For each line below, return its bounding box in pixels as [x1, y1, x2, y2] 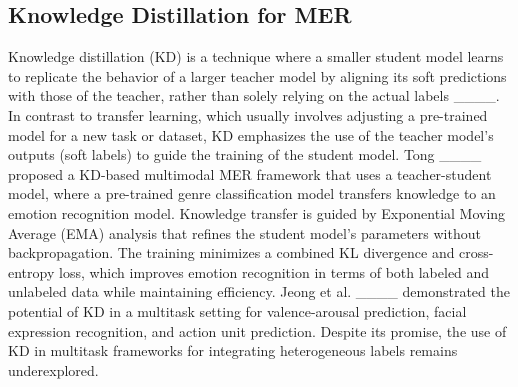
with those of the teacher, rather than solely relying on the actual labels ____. [8, 85, 500, 106]
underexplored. [8, 359, 99, 380]
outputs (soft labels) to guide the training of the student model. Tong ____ [8, 144, 482, 165]
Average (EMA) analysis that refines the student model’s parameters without [8, 222, 481, 243]
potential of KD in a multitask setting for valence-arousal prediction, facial [8, 300, 467, 321]
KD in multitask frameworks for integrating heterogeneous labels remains [8, 340, 458, 361]
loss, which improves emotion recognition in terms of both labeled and [58, 261, 490, 282]
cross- [459, 242, 494, 263]
